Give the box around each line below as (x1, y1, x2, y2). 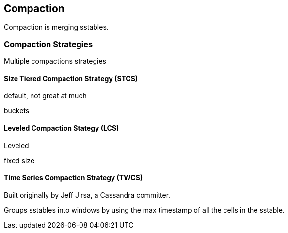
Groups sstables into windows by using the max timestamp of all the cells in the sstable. (4, 205, 285, 214)
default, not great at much (4, 91, 87, 100)
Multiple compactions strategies (4, 57, 106, 66)
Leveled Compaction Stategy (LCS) (4, 124, 119, 132)
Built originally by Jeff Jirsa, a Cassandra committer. (4, 190, 171, 199)
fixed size (4, 156, 35, 165)
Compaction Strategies (4, 39, 93, 49)
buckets (4, 106, 30, 115)
